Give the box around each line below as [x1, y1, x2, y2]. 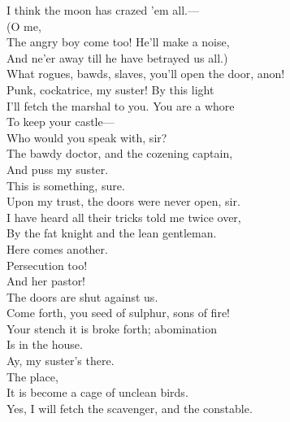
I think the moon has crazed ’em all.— [6, 2, 199, 18]
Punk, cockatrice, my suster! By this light [6, 80, 214, 98]
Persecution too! [6, 256, 88, 273]
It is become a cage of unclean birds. [6, 384, 188, 401]
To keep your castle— [6, 113, 115, 130]
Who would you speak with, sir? [6, 128, 167, 146]
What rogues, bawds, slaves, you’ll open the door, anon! [6, 65, 285, 82]
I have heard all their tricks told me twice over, [6, 208, 241, 225]
